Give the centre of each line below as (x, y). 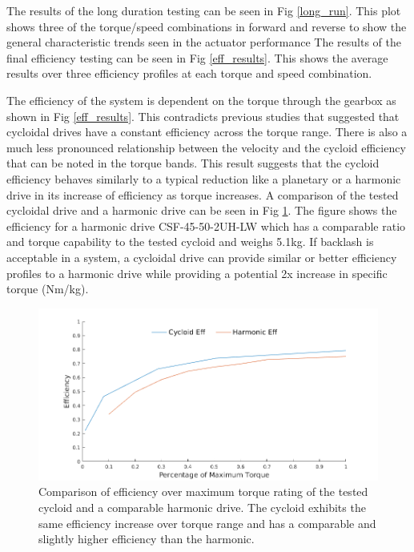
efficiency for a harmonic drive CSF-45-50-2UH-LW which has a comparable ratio (206, 226)
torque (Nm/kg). (48, 289)
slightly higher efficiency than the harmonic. (147, 539)
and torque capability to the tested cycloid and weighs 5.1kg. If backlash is (190, 242)
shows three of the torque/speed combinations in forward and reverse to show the (207, 26)
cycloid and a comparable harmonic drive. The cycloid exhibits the (202, 507)
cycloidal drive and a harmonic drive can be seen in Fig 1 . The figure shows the (202, 210)
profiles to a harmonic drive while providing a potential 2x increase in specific (197, 273)
